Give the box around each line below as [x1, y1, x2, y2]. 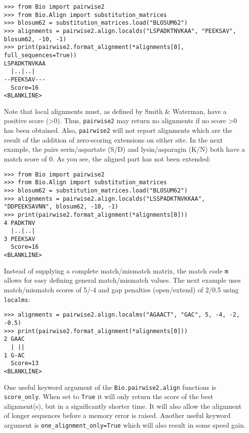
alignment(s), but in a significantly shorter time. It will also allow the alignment [4, 401, 242, 411]
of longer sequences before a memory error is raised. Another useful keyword [4, 410, 231, 420]
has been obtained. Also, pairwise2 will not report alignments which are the [4, 125, 233, 135]
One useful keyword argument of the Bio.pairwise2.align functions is [4, 382, 217, 392]
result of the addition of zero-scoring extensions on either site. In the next [4, 134, 223, 144]
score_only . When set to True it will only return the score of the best [4, 391, 213, 401]
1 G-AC [4, 352, 25, 359]
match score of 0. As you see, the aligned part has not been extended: [4, 153, 211, 163]
